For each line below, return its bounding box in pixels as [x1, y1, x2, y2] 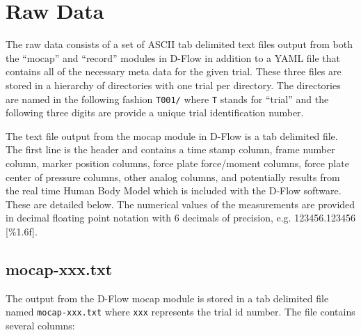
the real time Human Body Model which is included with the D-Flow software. [6, 183, 342, 198]
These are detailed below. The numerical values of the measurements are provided [6, 196, 355, 211]
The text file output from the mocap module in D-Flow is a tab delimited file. [6, 128, 338, 143]
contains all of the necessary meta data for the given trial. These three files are [6, 64, 342, 79]
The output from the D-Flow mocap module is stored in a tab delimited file [6, 290, 329, 305]
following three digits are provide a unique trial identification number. [6, 105, 304, 120]
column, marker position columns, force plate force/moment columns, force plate [6, 155, 349, 170]
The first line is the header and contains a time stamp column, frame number [6, 142, 335, 157]
